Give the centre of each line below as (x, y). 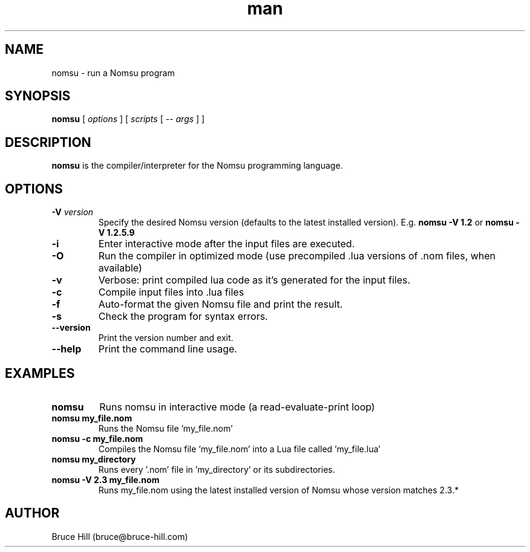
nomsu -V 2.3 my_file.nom (106, 479)
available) (120, 268)
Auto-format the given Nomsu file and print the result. (221, 304)
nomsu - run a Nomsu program (113, 73)
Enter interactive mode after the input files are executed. (227, 244)
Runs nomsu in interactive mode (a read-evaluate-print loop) (237, 407)
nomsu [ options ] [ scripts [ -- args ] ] (128, 119)
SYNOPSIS (38, 96)
